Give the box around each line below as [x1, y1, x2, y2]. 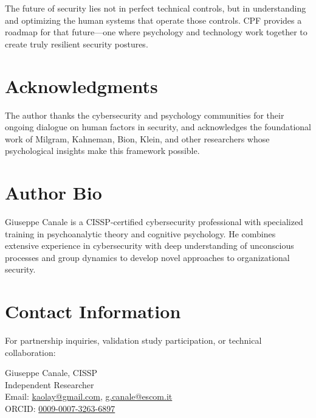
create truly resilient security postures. [5, 37, 148, 50]
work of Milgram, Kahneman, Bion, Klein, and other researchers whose [5, 132, 270, 145]
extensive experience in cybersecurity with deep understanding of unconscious [5, 239, 294, 252]
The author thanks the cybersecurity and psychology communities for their [5, 108, 284, 121]
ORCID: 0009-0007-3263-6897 [5, 402, 115, 415]
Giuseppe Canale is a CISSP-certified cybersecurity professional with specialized [5, 215, 303, 228]
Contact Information [5, 299, 181, 324]
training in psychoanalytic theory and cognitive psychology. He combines [5, 227, 276, 240]
